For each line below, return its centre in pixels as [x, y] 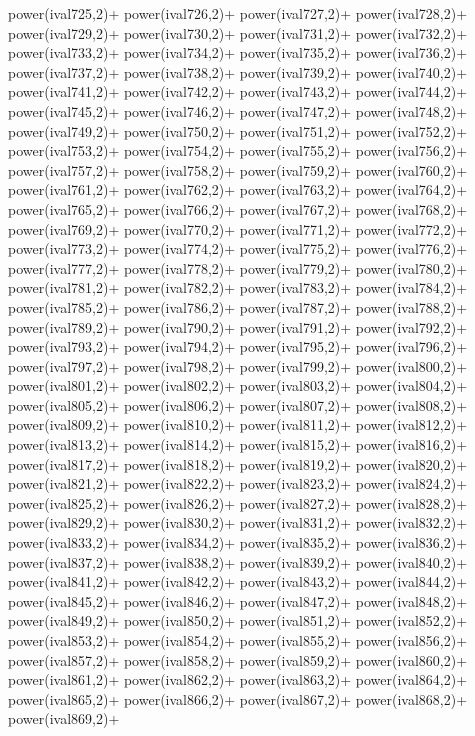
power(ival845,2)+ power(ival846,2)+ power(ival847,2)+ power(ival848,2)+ [238, 600]
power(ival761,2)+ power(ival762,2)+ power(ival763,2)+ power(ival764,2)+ [238, 189]
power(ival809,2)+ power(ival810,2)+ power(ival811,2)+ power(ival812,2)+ [238, 424]
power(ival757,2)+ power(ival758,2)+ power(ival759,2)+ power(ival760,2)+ [238, 169]
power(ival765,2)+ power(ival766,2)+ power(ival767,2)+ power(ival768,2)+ [238, 208]
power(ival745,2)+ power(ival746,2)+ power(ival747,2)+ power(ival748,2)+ [238, 110]
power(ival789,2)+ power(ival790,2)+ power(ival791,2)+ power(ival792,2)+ [238, 326]
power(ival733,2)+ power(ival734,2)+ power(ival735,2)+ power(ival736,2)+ [238, 52]
